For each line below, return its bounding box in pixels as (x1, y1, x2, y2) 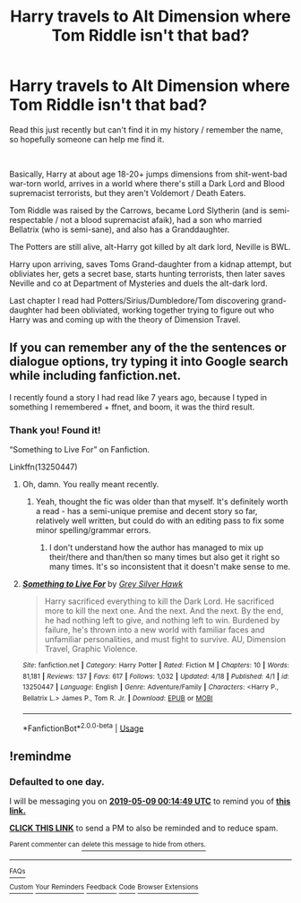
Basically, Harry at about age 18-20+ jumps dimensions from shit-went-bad (9, 168, 288, 179)
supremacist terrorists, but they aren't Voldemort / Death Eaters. (9, 187, 246, 198)
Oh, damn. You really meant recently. (21, 479, 159, 490)
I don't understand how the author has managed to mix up (48, 542, 264, 553)
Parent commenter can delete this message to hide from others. (9, 840, 206, 849)
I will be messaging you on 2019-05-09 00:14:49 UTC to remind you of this (9, 795, 291, 807)
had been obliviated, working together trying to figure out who (44, 305, 275, 315)
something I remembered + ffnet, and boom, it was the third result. (9, 401, 255, 412)
